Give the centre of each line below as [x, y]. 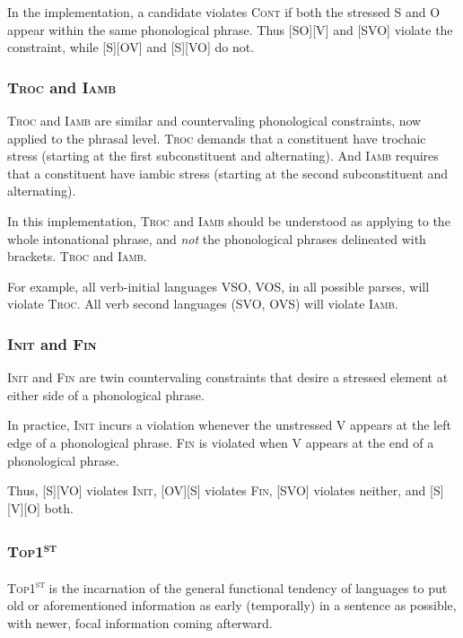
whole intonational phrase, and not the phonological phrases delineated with [217, 238]
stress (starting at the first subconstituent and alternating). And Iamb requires [223, 156]
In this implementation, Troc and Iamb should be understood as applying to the [229, 220]
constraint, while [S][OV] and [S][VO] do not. [131, 47]
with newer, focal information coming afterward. [140, 622]
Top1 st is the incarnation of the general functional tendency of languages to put [227, 586]
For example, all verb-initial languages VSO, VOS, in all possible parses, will [218, 286]
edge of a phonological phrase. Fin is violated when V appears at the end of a [221, 442]
